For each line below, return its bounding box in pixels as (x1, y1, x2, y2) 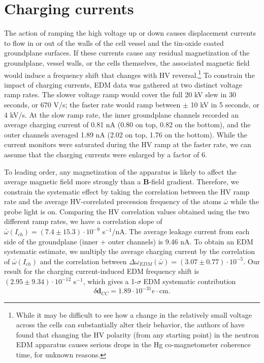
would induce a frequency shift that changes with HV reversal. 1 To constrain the (4, 68, 255, 80)
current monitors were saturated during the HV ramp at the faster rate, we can (4, 139, 251, 150)
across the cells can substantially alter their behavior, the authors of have (16, 319, 245, 330)
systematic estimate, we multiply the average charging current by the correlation (4, 246, 255, 257)
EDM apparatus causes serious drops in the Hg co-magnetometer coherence (16, 339, 251, 350)
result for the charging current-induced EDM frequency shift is (4, 266, 199, 276)
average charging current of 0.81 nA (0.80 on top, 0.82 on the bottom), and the (4, 119, 251, 130)
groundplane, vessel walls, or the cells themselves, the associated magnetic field (4, 57, 250, 68)
